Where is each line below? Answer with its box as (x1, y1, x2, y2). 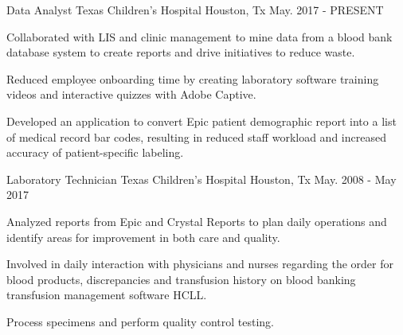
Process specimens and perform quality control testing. (6, 313, 274, 329)
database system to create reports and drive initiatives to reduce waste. (6, 44, 355, 60)
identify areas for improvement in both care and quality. (6, 228, 280, 245)
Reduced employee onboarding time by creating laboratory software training (6, 70, 379, 87)
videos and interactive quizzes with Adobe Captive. (6, 86, 256, 103)
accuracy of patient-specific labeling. (6, 144, 184, 161)
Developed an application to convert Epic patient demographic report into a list (6, 112, 397, 129)
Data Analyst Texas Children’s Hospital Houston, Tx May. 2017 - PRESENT (6, 2, 384, 18)
